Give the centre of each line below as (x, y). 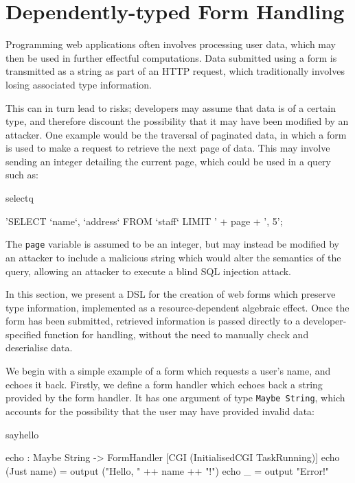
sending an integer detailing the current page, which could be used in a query (168, 161)
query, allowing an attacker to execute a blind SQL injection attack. (149, 271)
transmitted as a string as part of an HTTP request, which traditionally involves (175, 71)
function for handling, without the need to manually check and (176, 334)
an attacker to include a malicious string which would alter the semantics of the (173, 257)
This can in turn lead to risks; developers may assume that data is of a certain (171, 107)
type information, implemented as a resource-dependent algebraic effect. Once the (177, 307)
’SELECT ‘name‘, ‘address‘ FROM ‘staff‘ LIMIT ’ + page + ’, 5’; (144, 221)
